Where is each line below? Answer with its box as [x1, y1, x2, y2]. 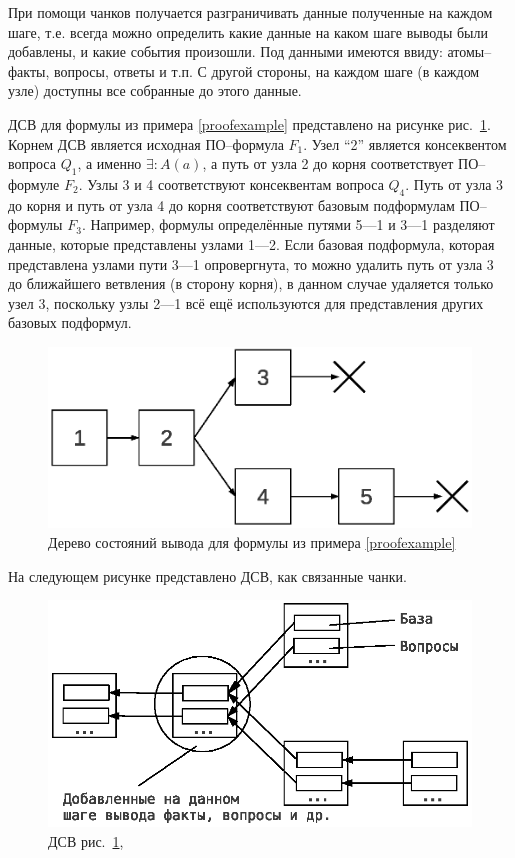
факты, [8, 60, 50, 81]
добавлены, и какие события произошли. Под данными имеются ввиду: [8, 41, 443, 62]
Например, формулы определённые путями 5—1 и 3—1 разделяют [90, 214, 495, 235]
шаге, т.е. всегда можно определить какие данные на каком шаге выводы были [8, 21, 488, 42]
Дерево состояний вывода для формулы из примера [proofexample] [48, 532, 456, 553]
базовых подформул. [8, 312, 132, 333]
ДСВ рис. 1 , [48, 830, 124, 851]
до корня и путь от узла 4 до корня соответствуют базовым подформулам [8, 194, 455, 215]
